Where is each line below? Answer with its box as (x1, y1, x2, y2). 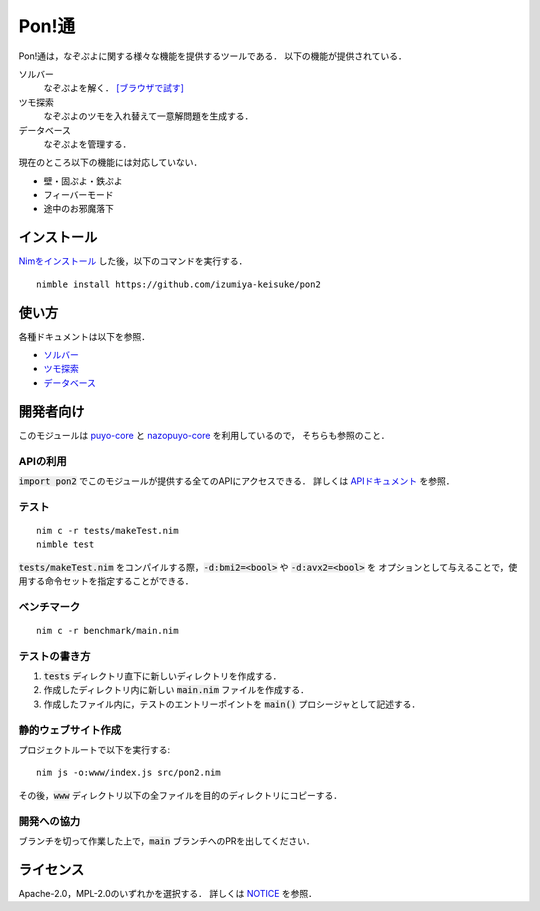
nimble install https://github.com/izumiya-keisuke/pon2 (36, 278, 322, 290)
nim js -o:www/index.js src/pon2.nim (36, 767, 222, 779)
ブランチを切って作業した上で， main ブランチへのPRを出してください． (18, 835, 315, 847)
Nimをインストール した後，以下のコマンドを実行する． (18, 255, 248, 267)
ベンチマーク (18, 600, 81, 614)
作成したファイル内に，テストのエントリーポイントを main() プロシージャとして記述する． (43, 698, 421, 710)
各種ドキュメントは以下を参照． (18, 330, 150, 342)
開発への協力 (18, 814, 81, 828)
